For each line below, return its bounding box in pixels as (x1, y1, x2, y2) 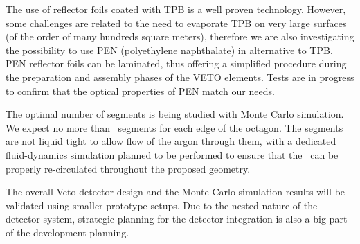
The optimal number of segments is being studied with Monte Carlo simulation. (6, 107, 344, 121)
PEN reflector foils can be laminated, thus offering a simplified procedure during (6, 56, 347, 71)
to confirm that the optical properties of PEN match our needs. (6, 83, 275, 98)
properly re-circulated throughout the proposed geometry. (6, 161, 251, 175)
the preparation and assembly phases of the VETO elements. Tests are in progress (6, 69, 354, 84)
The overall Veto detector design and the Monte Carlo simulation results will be (6, 184, 345, 199)
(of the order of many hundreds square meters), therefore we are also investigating (6, 29, 354, 44)
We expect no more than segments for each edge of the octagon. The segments (6, 120, 343, 134)
